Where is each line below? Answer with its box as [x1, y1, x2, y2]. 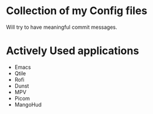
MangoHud [14, 101, 42, 108]
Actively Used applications [6, 44, 139, 58]
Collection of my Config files [6, 4, 148, 18]
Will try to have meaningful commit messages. [6, 24, 117, 31]
